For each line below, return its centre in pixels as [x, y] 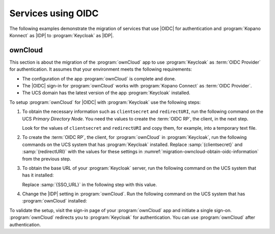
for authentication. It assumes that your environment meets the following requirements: [101, 69]
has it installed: [38, 175]
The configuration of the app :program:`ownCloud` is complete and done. [99, 78]
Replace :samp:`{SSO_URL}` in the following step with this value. [90, 184]
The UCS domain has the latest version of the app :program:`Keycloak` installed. [106, 93]
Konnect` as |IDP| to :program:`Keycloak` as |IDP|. [62, 35]
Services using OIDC [54, 13]
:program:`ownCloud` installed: [54, 201]
